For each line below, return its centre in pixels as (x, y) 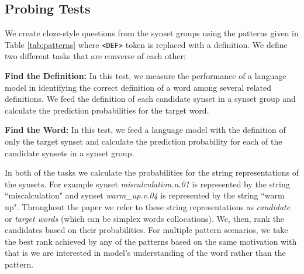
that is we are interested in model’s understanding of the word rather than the (145, 253)
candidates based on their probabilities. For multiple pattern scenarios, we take (146, 230)
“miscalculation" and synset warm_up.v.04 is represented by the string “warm (145, 195)
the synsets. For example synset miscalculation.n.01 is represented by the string (147, 184)
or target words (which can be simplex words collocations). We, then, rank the (145, 218)
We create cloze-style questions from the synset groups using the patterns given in (152, 33)
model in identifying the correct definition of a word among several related (138, 87)
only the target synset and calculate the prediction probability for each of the (144, 141)
